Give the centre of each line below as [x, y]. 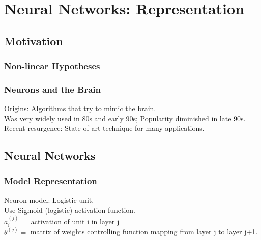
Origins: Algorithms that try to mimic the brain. [80, 108]
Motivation [34, 41]
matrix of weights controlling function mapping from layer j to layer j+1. [144, 232]
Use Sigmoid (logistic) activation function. [70, 210]
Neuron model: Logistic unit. [49, 200]
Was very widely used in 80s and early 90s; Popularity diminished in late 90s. [125, 118]
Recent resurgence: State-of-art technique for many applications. [104, 128]
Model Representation [51, 181]
